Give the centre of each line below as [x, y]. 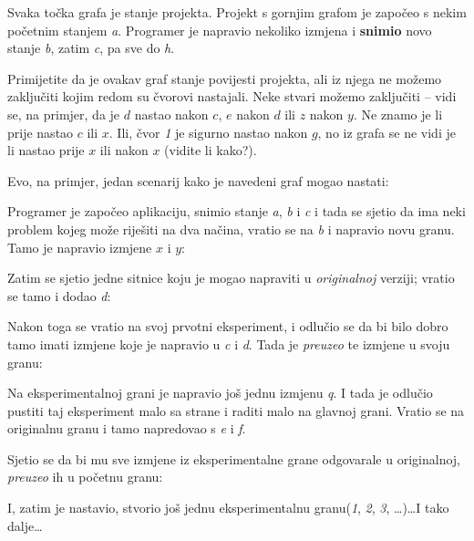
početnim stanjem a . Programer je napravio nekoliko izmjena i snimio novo [220, 30]
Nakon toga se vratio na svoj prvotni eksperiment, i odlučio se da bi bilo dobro [228, 326]
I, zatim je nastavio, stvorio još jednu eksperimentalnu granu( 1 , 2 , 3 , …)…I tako [228, 508]
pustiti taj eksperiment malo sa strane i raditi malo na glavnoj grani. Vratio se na [236, 410]
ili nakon [124, 150]
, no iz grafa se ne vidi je [386, 132]
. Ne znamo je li [398, 114]
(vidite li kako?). [211, 150]
